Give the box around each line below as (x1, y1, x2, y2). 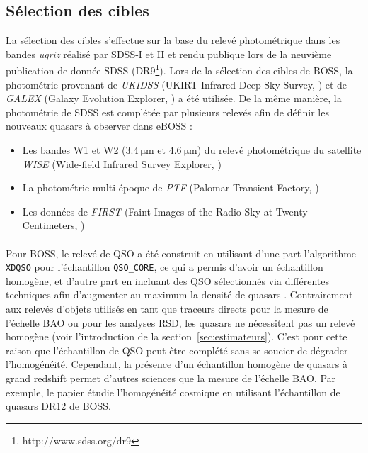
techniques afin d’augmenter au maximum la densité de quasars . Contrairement (6, 287, 353, 302)
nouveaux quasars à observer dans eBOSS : (6, 118, 192, 133)
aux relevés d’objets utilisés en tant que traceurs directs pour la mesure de (6, 301, 328, 316)
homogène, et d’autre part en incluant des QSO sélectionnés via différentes (6, 273, 329, 288)
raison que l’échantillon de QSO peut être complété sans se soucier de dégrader (6, 342, 348, 357)
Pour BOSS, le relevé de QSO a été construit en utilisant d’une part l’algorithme (6, 245, 357, 260)
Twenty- (275, 203, 311, 218)
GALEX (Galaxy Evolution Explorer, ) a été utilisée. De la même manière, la (6, 91, 342, 106)
